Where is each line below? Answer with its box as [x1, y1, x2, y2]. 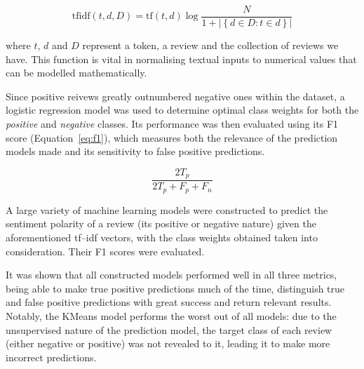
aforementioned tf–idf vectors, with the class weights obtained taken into [6, 229, 318, 244]
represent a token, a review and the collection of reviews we [82, 38, 339, 53]
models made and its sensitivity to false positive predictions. [6, 144, 265, 159]
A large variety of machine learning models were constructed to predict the [6, 202, 328, 217]
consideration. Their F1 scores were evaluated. [6, 243, 205, 258]
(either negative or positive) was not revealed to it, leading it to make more [6, 336, 330, 351]
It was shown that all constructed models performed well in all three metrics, [6, 267, 337, 282]
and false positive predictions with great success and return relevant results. [6, 295, 332, 309]
